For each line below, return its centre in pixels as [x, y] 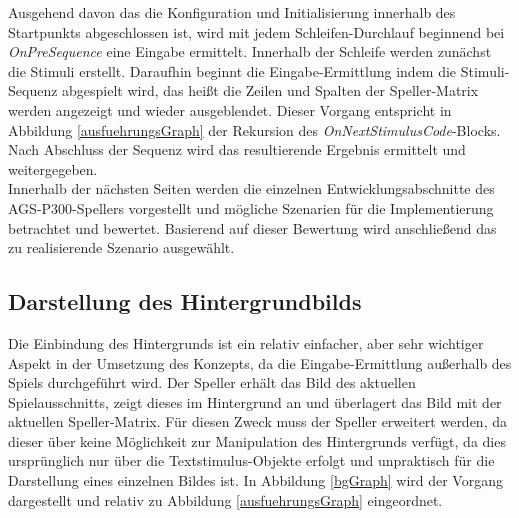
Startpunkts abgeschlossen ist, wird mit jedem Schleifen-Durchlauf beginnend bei [256, 31]
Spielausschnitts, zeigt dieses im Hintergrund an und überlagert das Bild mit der [255, 401]
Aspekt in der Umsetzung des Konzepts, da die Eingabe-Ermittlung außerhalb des [260, 362]
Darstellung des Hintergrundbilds [185, 301]
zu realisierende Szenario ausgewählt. [121, 247]
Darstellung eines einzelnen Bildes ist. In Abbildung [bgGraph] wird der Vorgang [255, 480]
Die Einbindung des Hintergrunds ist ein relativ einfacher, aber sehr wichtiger [246, 342]
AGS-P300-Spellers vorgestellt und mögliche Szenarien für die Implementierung [251, 207]
